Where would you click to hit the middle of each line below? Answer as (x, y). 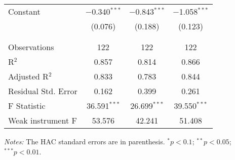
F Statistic (27, 106)
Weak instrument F (43, 120)
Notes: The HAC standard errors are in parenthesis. (85, 141)
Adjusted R (28, 76)
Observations (31, 47)
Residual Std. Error (43, 91)
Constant (24, 11)
